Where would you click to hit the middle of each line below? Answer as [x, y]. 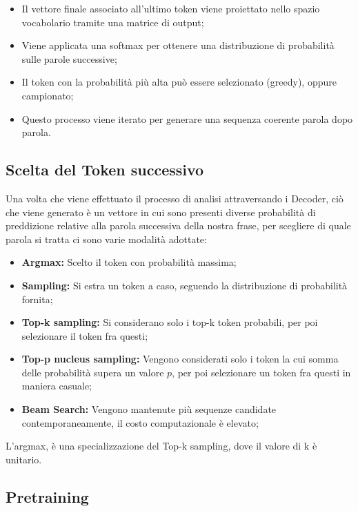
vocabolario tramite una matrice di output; [113, 22]
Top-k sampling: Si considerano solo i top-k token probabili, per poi [170, 322]
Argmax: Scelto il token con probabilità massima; [129, 262]
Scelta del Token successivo [105, 170]
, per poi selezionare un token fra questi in [261, 372]
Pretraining [47, 496]
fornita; [37, 299]
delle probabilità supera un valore [93, 372]
